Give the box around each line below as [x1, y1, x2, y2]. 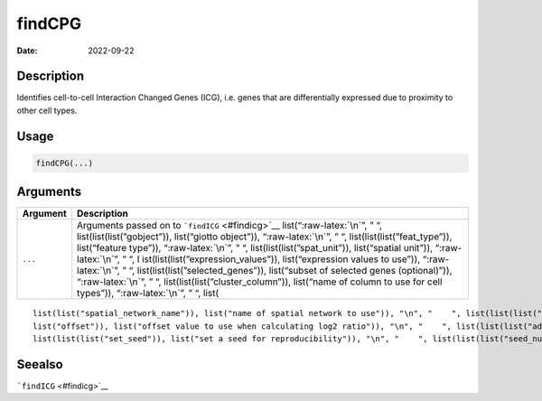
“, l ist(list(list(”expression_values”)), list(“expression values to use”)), [128, 253, 421, 266]
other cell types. [16, 105, 78, 116]
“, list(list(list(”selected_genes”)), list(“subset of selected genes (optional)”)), [128, 265, 453, 277]
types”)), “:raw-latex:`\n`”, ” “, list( [77, 287, 220, 300]
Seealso [16, 357, 63, 372]
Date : [16, 45, 38, 56]
